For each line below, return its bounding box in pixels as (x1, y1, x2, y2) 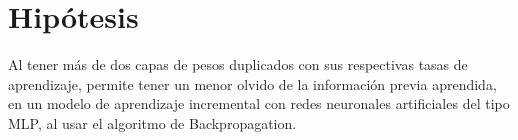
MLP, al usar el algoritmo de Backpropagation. (8, 112, 297, 133)
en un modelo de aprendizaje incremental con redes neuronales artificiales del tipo (8, 93, 510, 114)
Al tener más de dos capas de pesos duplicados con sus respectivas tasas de (8, 54, 468, 75)
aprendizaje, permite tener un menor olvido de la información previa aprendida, (8, 73, 497, 94)
